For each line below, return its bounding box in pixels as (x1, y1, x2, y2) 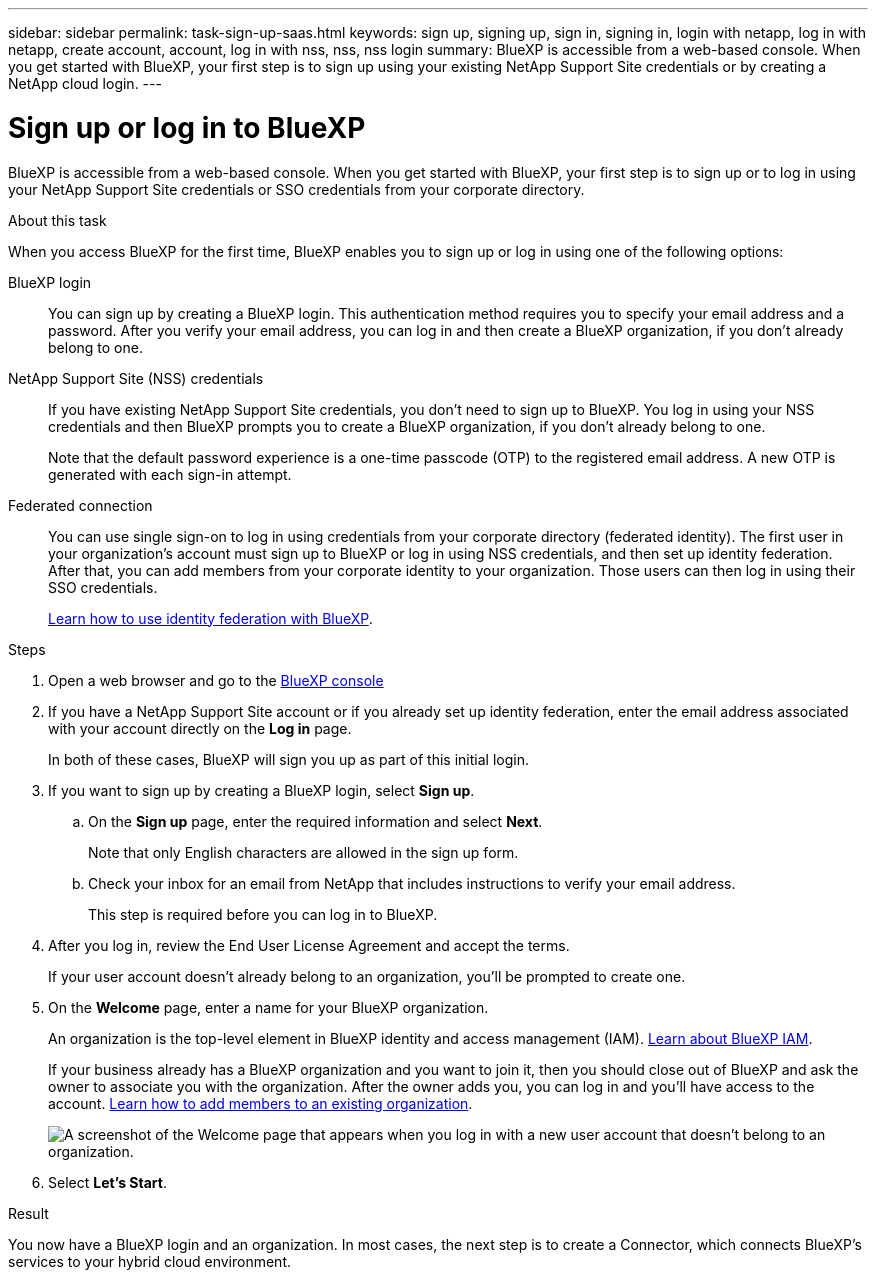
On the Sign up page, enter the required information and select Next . (88, 812, 543, 830)
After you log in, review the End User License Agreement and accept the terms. (48, 936, 570, 954)
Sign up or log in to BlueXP (8, 110, 366, 145)
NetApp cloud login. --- (8, 75, 162, 92)
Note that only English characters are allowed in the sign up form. (88, 843, 519, 861)
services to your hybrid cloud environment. (8, 1252, 292, 1270)
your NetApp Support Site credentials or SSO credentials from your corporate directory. (8, 180, 585, 198)
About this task (8, 211, 107, 229)
